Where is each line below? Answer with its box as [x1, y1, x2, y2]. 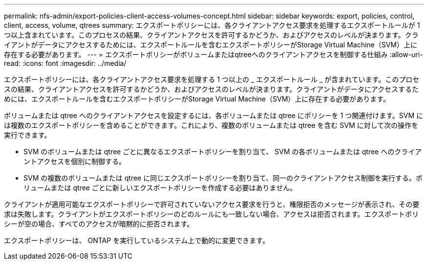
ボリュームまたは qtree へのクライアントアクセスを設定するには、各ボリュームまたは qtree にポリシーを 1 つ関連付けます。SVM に [4, 111, 424, 120]
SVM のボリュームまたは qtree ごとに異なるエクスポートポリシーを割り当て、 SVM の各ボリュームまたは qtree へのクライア [23, 147, 422, 156]
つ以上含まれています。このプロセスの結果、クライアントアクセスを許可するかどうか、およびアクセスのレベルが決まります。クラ [4, 31, 419, 39]
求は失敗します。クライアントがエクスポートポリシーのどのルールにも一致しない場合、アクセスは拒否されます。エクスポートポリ [4, 210, 419, 218]
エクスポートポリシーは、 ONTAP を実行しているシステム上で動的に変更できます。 [4, 236, 269, 244]
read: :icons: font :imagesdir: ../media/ [4, 59, 127, 67]
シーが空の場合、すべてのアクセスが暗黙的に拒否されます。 [4, 220, 194, 228]
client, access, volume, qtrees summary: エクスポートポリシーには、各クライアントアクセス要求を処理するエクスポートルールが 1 [4, 21, 420, 29]
